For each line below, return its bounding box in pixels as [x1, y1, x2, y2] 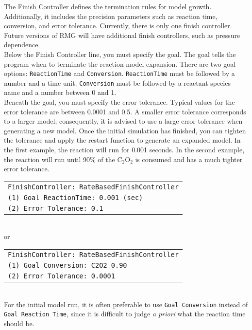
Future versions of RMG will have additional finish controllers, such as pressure [4, 30, 240, 40]
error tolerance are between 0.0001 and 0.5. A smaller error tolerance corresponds [4, 106, 246, 116]
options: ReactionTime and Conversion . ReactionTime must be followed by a [4, 68, 235, 78]
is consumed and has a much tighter [135, 154, 243, 164]
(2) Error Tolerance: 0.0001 [8, 272, 115, 280]
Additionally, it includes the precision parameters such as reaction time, [4, 11, 218, 21]
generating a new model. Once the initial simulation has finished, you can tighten [4, 125, 246, 135]
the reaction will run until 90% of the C [4, 154, 122, 164]
